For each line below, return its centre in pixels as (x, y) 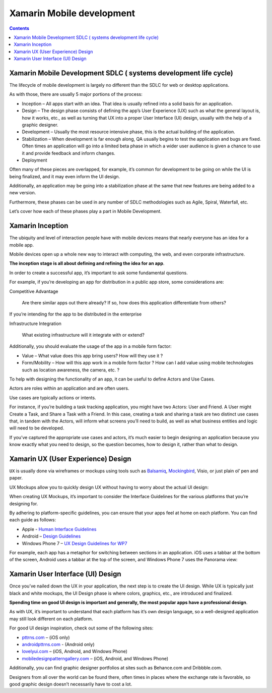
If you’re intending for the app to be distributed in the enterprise (76, 314)
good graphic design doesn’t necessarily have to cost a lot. (71, 684)
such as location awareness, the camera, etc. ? (71, 370)
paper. (16, 478)
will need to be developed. (37, 428)
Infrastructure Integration (35, 324)
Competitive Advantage (34, 291)
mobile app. (22, 245)
